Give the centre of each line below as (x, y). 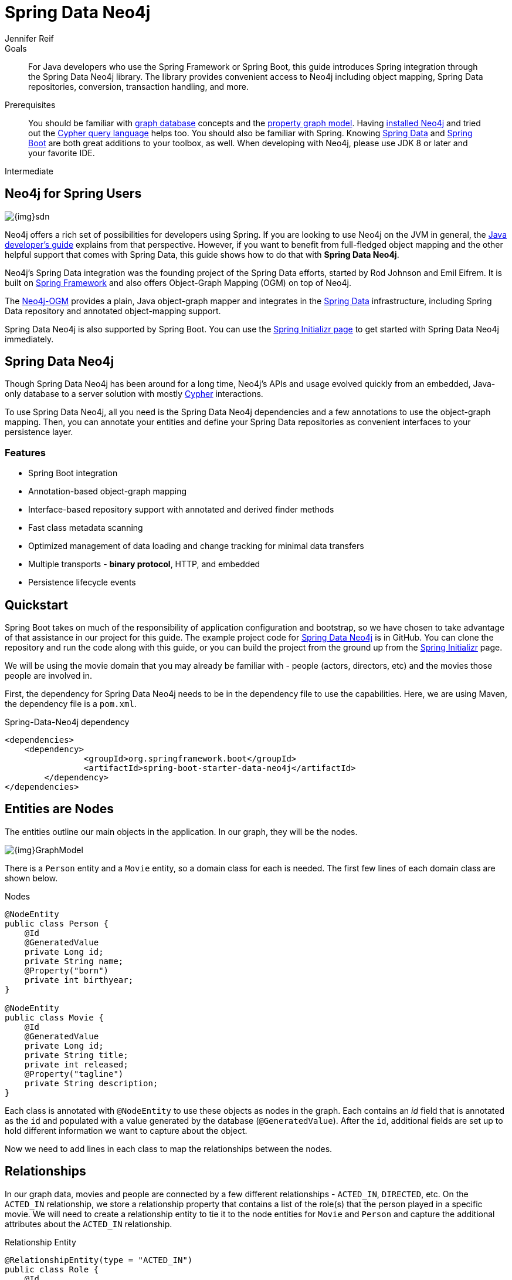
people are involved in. (49, 676)
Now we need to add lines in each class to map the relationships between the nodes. (169, 1148)
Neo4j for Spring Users (73, 194)
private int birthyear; (79, 980)
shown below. (31, 878)
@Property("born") (67, 970)
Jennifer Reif (29, 38)
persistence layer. (39, 432)
